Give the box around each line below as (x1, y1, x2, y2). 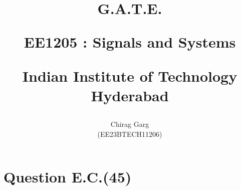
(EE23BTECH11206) (97, 128, 162, 139)
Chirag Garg (110, 118, 149, 129)
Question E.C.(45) (4, 166, 132, 187)
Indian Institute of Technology (22, 65, 237, 86)
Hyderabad (91, 85, 169, 105)
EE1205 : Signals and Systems (24, 32, 236, 52)
